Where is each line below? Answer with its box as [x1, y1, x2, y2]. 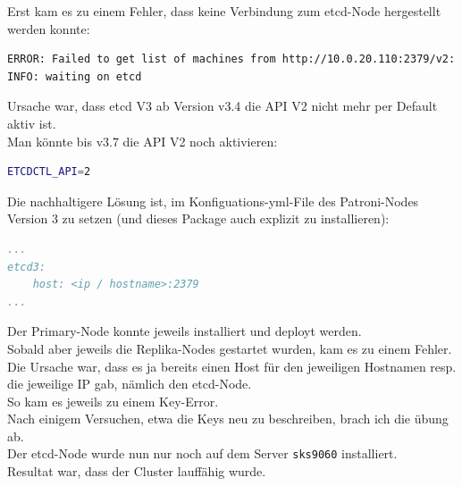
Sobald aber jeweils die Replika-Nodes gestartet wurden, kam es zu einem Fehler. [7, 339, 452, 357]
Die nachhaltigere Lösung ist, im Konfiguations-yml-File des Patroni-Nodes [7, 191, 419, 210]
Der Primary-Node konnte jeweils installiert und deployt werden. [7, 322, 362, 340]
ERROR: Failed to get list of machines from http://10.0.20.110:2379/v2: [7, 53, 456, 66]
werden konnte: [7, 19, 90, 38]
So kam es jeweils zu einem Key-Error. [7, 391, 219, 410]
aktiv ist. [7, 113, 56, 132]
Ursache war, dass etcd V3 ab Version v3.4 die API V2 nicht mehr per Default [7, 96, 438, 115]
